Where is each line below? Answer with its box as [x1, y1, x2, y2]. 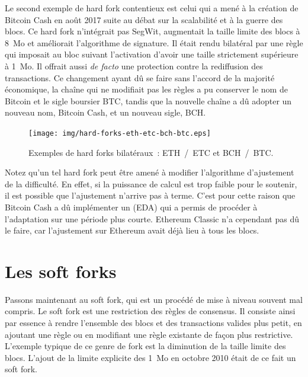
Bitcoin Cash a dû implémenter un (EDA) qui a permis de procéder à [5, 200, 258, 213]
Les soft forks [5, 258, 117, 283]
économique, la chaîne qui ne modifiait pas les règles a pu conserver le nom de [5, 83, 288, 95]
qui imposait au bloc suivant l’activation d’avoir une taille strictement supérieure [5, 48, 299, 60]
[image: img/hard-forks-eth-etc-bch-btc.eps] [28, 129, 211, 138]
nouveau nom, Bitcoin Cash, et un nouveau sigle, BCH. [5, 106, 206, 119]
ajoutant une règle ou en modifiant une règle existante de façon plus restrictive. [5, 328, 293, 340]
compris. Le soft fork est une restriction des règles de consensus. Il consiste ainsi [5, 305, 296, 317]
